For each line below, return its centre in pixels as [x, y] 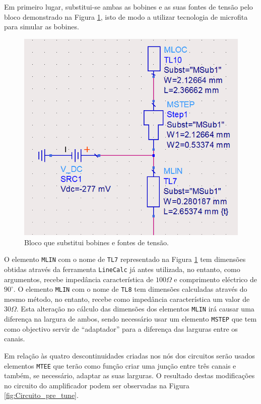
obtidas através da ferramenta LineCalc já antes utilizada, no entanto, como [122, 269]
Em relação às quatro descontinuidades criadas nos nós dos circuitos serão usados [129, 355]
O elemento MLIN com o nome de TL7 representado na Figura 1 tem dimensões [125, 259]
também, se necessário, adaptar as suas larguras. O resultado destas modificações [129, 375]
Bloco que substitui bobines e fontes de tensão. [96, 242]
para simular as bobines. [42, 27]
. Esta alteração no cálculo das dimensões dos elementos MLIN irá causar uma [135, 309]
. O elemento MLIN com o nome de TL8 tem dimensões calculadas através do [130, 289]
